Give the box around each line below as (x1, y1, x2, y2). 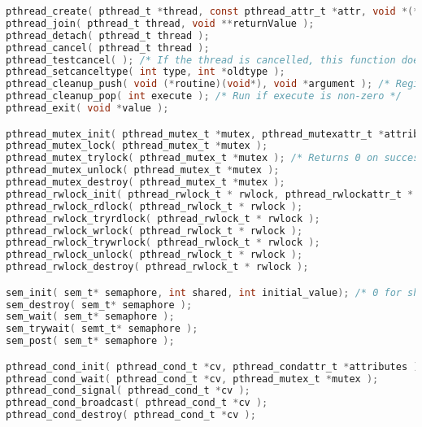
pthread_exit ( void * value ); (6, 102, 169, 114)
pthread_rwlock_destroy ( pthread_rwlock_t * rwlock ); (6, 261, 309, 273)
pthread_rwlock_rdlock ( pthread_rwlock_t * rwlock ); (6, 200, 303, 212)
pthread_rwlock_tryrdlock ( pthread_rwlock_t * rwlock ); (6, 212, 320, 224)
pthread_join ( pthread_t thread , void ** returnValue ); (6, 17, 315, 29)
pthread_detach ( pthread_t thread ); (6, 29, 210, 41)
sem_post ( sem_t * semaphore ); (6, 335, 175, 347)
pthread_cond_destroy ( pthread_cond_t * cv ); (6, 409, 256, 421)
